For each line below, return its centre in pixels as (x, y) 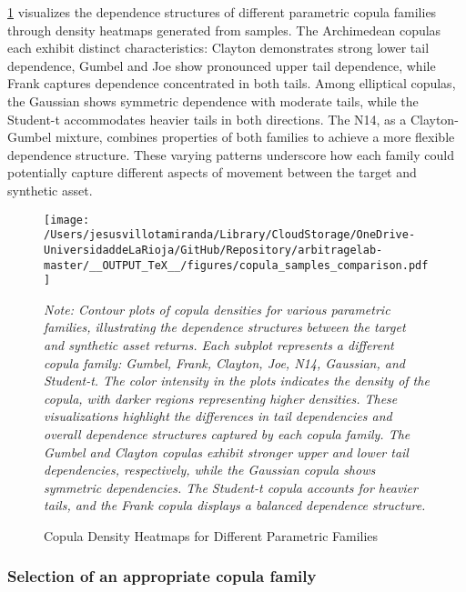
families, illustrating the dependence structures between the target (225, 327)
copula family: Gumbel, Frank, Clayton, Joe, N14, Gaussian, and (224, 362)
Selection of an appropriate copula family (162, 576)
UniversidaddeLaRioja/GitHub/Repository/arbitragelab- (213, 250)
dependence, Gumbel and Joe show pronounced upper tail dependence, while (222, 65)
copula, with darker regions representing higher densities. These (221, 398)
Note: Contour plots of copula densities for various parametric (217, 309)
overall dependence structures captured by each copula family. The (227, 433)
